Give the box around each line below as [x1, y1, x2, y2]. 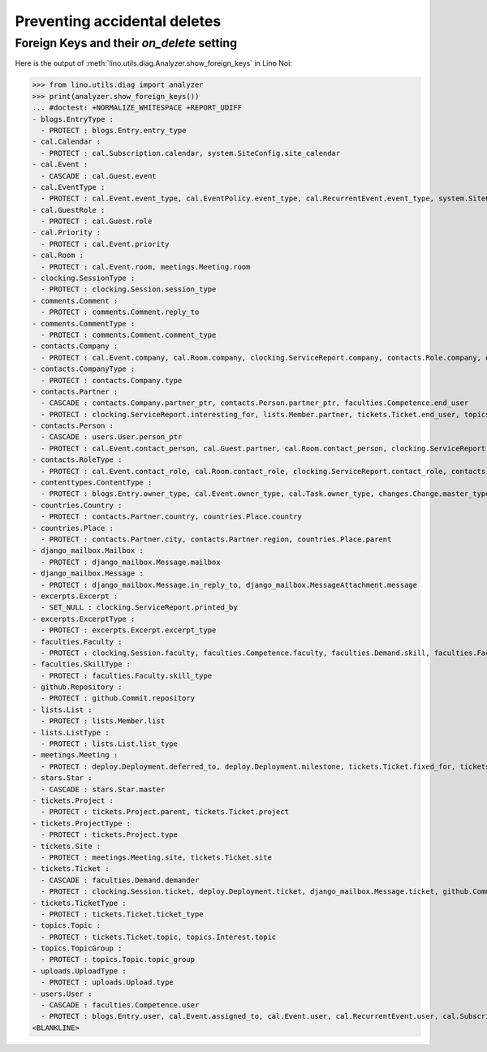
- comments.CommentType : [32, 319, 136, 328]
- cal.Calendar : [32, 137, 101, 146]
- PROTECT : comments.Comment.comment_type [41, 330, 217, 339]
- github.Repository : [32, 683, 123, 692]
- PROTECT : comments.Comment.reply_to [41, 308, 200, 317]
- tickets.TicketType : [32, 898, 127, 908]
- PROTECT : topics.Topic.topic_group [41, 955, 195, 964]
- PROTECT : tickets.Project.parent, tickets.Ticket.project [41, 808, 290, 817]
